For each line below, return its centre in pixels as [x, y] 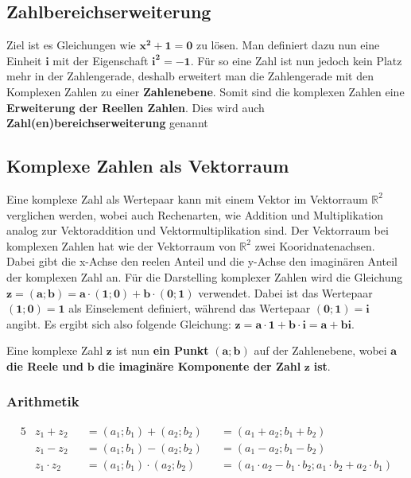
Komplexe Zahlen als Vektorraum [148, 166]
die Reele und [45, 365]
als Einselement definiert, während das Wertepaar [190, 308]
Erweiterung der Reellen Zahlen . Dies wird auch [136, 107]
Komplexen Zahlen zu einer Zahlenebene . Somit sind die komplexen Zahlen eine [205, 91]
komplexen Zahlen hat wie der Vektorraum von [121, 245]
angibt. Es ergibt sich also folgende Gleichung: [119, 323]
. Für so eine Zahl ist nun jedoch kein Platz [296, 60]
